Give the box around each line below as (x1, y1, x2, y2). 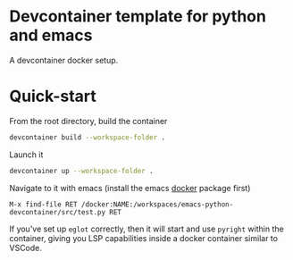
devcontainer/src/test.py (9, 207, 105, 216)
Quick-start (9, 87, 96, 106)
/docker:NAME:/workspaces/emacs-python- (80, 199, 234, 209)
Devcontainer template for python (9, 6, 266, 27)
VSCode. (9, 242, 43, 253)
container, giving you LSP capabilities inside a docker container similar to (9, 232, 279, 243)
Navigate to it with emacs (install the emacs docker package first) (9, 182, 251, 193)
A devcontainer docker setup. (9, 55, 119, 65)
